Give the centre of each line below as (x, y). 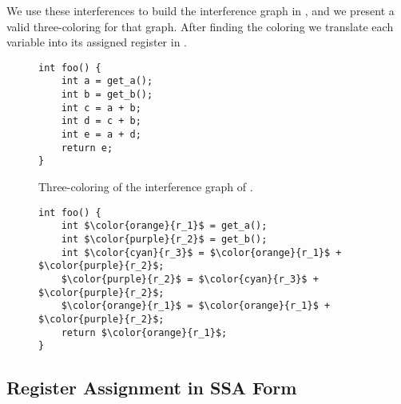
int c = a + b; (101, 108)
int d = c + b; (101, 121)
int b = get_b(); (107, 95)
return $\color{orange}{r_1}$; (144, 332)
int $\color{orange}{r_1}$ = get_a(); (164, 226)
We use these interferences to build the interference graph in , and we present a (200, 10)
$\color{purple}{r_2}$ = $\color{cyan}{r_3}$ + (190, 279)
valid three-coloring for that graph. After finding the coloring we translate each (200, 26)
